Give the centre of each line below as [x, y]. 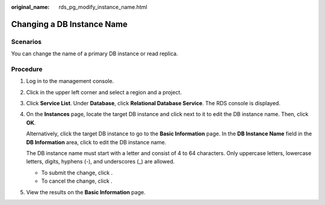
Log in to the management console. [70, 81]
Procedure [27, 69]
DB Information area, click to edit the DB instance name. [96, 142]
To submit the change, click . [77, 173]
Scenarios [26, 41]
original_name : [30, 7]
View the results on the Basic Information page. [86, 192]
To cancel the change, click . [77, 181]
